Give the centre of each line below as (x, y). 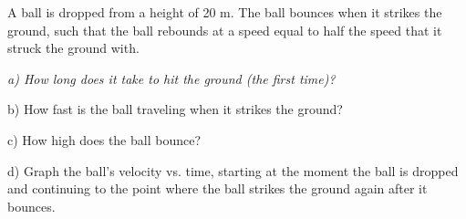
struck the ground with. (73, 48)
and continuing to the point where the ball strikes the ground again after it (217, 188)
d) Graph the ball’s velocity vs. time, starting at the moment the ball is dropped (233, 170)
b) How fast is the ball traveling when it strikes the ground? (175, 109)
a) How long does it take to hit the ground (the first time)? (171, 78)
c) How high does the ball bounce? (104, 139)
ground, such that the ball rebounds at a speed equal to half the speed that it (225, 30)
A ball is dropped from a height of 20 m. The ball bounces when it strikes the (225, 12)
